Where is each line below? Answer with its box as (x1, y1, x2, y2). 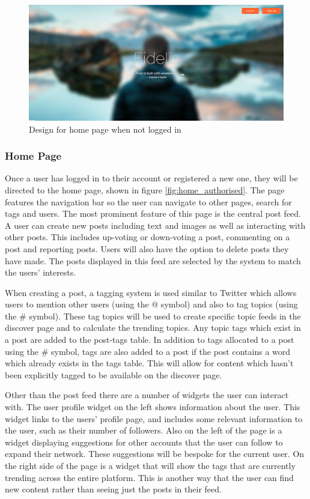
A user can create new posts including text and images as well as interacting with (5, 219, 306, 231)
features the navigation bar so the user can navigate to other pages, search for (5, 195, 292, 208)
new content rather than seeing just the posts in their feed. (5, 483, 222, 495)
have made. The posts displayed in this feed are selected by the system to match (5, 254, 301, 267)
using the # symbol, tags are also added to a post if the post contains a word (5, 345, 291, 357)
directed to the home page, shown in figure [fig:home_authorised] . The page (5, 183, 285, 196)
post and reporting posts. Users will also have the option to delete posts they (5, 242, 289, 255)
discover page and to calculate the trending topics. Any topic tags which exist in (5, 321, 301, 334)
